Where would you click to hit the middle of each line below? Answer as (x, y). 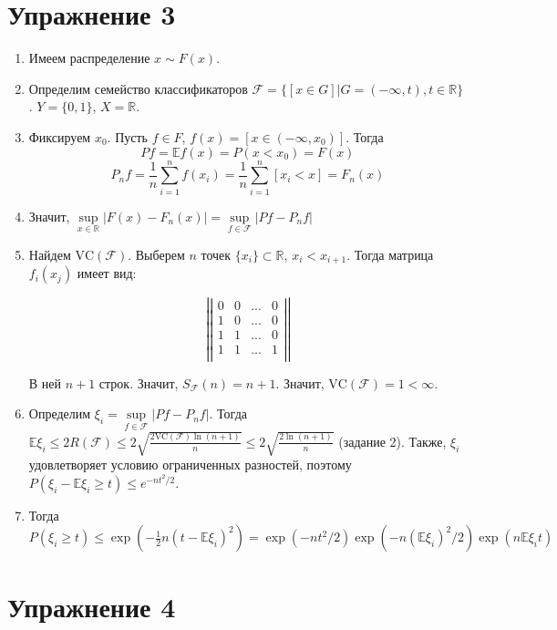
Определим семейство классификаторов (138, 88)
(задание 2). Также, (392, 441)
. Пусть (127, 136)
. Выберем (156, 254)
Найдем (50, 254)
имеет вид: (107, 273)
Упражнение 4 (92, 606)
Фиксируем (60, 136)
